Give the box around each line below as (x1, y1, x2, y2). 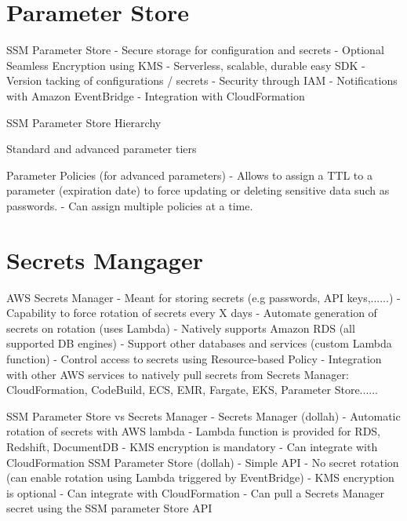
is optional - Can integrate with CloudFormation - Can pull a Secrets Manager (6, 484, 384, 501)
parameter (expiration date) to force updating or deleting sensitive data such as (6, 182, 390, 199)
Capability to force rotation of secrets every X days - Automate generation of (6, 304, 377, 321)
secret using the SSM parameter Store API (6, 500, 213, 516)
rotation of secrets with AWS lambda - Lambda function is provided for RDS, (6, 423, 381, 439)
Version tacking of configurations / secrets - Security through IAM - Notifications (6, 72, 398, 89)
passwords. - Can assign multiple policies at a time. (6, 197, 253, 213)
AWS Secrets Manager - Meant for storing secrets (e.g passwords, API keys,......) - (6, 289, 401, 305)
